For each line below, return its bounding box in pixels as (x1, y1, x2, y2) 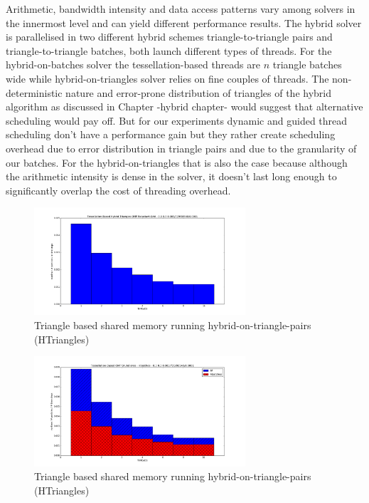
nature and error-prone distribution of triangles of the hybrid (65, 85, 331, 100)
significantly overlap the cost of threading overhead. (6, 182, 231, 197)
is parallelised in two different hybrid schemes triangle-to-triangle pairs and (6, 29, 333, 44)
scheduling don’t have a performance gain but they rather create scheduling (6, 127, 336, 142)
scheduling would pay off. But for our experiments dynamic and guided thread (6, 113, 348, 128)
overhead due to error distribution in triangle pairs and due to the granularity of (6, 140, 357, 155)
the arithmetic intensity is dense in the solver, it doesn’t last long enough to (6, 169, 337, 184)
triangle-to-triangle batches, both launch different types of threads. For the (6, 43, 332, 58)
